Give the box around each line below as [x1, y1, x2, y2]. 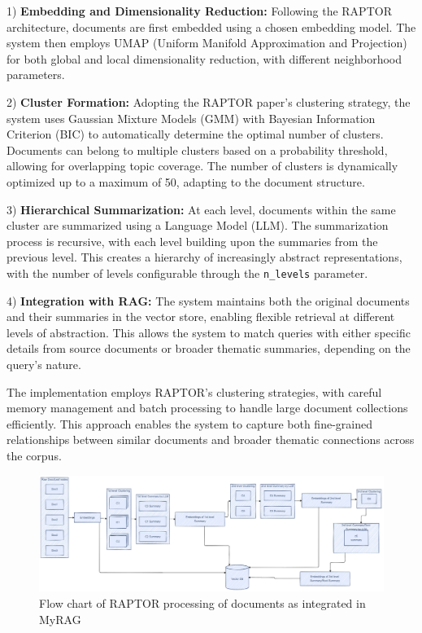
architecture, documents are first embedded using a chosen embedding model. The [7, 18, 416, 35]
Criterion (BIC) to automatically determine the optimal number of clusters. [7, 125, 384, 143]
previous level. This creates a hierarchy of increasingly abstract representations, [7, 248, 402, 266]
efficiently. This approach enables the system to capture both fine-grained [7, 415, 372, 432]
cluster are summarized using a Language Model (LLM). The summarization [7, 217, 389, 234]
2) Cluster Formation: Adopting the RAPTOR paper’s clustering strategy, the [7, 93, 411, 110]
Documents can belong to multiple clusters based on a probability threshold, [7, 141, 388, 158]
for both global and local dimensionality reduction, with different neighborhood [7, 50, 402, 67]
